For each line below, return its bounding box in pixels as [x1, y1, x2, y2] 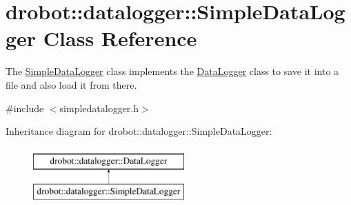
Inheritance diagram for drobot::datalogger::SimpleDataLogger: [6, 124, 272, 138]
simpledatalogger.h [59, 100, 139, 115]
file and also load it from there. [6, 77, 137, 91]
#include [6, 100, 44, 115]
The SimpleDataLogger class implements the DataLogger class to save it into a [6, 64, 339, 78]
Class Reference [43, 24, 197, 52]
